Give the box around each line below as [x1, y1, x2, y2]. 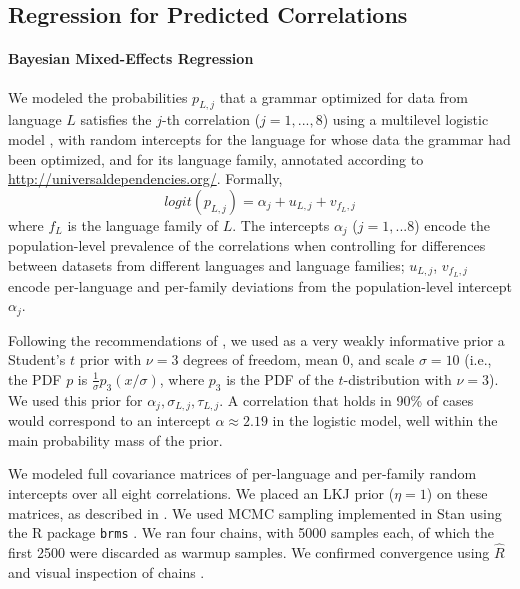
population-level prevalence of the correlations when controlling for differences [8, 235, 486, 256]
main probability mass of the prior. [8, 429, 223, 450]
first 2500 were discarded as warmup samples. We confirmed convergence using [8, 541, 490, 562]
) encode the [414, 214, 491, 235]
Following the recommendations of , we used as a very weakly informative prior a [8, 329, 505, 350]
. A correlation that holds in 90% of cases [219, 389, 474, 410]
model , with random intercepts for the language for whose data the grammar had [8, 128, 511, 149]
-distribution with [343, 368, 452, 389]
